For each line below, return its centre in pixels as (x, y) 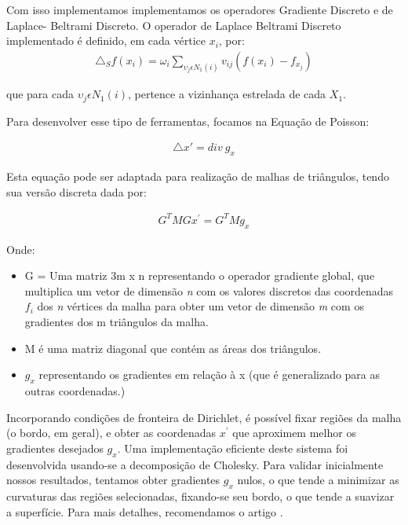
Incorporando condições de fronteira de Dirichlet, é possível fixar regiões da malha (204, 417)
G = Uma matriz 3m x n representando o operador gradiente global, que (200, 275)
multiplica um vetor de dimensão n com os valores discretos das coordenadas (209, 290)
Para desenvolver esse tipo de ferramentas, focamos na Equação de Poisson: (188, 121)
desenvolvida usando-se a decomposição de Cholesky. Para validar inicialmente (195, 464)
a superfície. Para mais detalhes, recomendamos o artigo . (145, 511)
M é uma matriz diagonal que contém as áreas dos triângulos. (173, 348)
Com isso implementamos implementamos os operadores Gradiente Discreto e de (200, 9)
